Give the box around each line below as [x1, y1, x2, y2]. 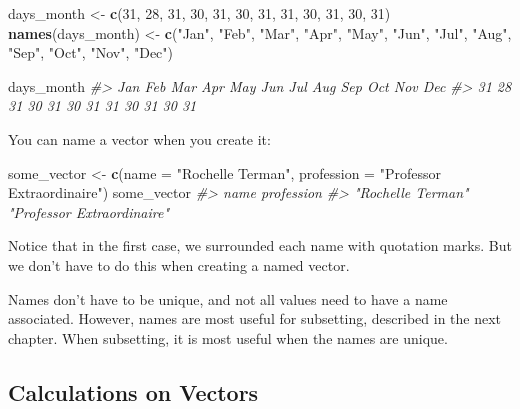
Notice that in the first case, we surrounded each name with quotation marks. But [8, 235, 512, 256]
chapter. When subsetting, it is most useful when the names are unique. [8, 327, 448, 348]
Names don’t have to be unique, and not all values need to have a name [8, 288, 448, 309]
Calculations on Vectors [8, 376, 259, 407]
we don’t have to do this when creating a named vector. [8, 254, 350, 275]
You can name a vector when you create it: [8, 128, 271, 149]
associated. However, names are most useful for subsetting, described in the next [8, 308, 502, 329]
